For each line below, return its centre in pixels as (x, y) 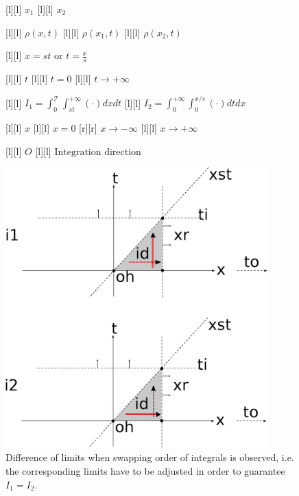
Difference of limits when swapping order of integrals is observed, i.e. (150, 457)
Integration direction (98, 152)
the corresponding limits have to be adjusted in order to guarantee (145, 471)
